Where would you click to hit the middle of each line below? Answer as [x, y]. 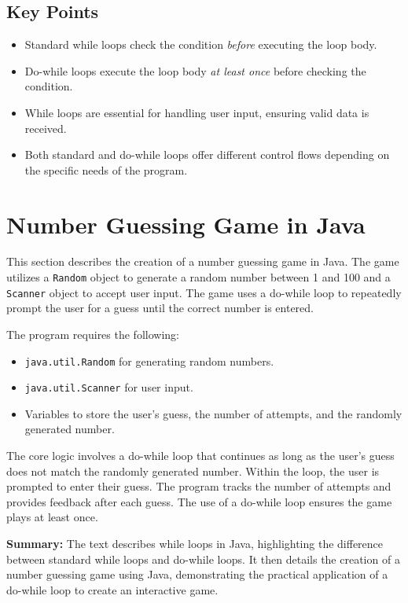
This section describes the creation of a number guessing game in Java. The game [203, 261]
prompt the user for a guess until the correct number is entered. [160, 308]
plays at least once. [52, 517]
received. [46, 128]
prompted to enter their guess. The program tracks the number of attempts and [199, 486]
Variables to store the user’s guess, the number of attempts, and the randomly [213, 413]
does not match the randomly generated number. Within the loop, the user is [193, 471]
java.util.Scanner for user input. [109, 387]
